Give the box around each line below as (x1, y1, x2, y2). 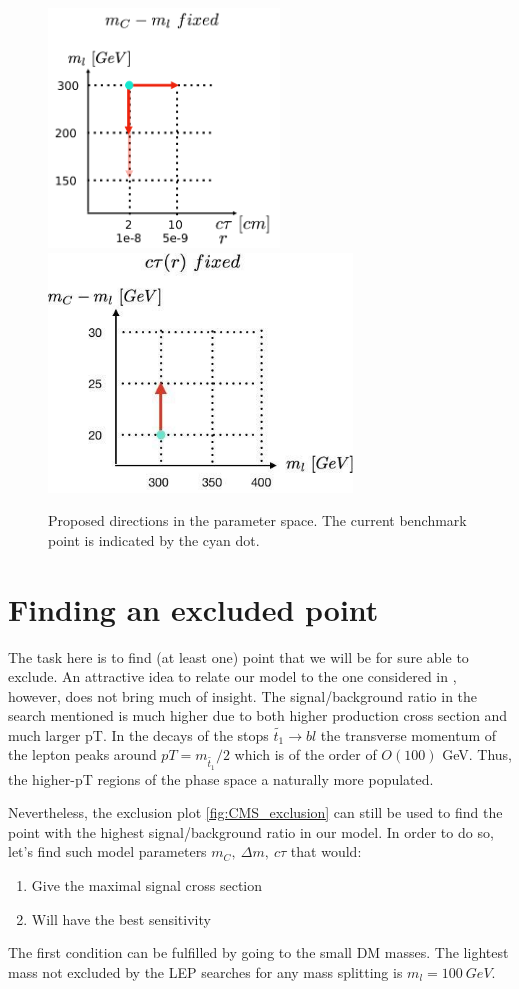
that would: (290, 841, 362, 862)
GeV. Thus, (442, 744, 512, 765)
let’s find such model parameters (8, 841, 207, 862)
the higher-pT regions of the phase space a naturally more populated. (8, 768, 434, 789)
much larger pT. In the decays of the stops (8, 724, 269, 745)
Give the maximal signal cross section (31, 875, 263, 895)
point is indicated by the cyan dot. (48, 529, 260, 550)
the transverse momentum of (320, 724, 497, 745)
